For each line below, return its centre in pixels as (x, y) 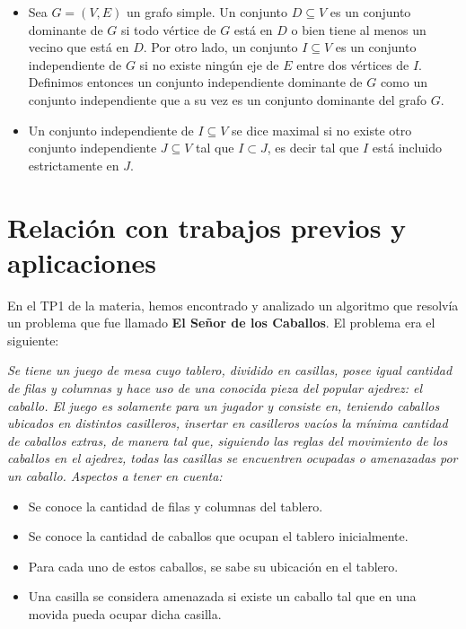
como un (404, 82)
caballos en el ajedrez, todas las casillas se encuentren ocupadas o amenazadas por (233, 458)
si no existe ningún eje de (209, 64)
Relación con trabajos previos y (207, 227)
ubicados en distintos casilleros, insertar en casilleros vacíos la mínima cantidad (228, 423)
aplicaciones (82, 262)
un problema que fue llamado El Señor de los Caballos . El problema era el (221, 323)
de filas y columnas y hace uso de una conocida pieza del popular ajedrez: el (215, 388)
